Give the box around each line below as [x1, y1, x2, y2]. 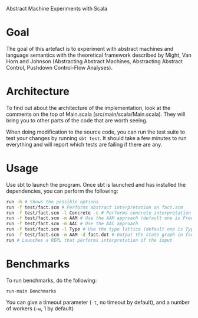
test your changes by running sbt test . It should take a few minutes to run [6, 134, 187, 141]
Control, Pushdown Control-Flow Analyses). [6, 64, 113, 71]
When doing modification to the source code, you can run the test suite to [6, 128, 186, 135]
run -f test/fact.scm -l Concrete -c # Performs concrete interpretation [6, 210, 192, 216]
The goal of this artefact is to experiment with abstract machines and [6, 45, 174, 52]
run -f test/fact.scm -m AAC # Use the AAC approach [6, 221, 138, 227]
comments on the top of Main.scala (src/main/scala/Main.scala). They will [6, 111, 186, 118]
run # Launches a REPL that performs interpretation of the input [6, 237, 173, 243]
